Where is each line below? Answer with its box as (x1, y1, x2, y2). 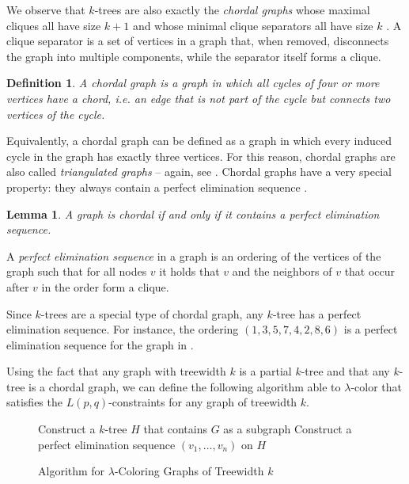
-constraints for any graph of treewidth (108, 394, 297, 410)
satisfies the (6, 394, 62, 410)
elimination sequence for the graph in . (6, 336, 194, 353)
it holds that (159, 263, 220, 280)
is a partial (239, 363, 292, 379)
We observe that (6, 2, 85, 17)
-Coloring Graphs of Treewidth (114, 463, 264, 479)
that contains (143, 421, 208, 437)
